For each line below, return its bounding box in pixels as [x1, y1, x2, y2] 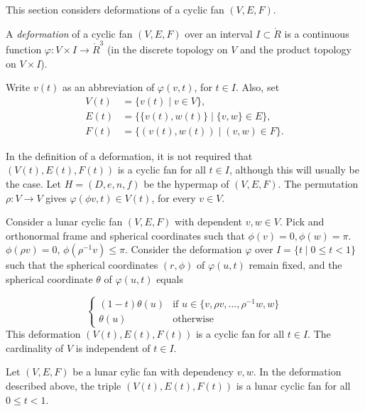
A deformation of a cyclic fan [6, 26, 133, 41]
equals [156, 271, 183, 286]
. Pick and [279, 214, 325, 229]
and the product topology [240, 41, 352, 56]
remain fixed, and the [249, 257, 342, 272]
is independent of [75, 340, 151, 355]
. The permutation [278, 176, 359, 191]
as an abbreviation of [62, 80, 155, 95]
